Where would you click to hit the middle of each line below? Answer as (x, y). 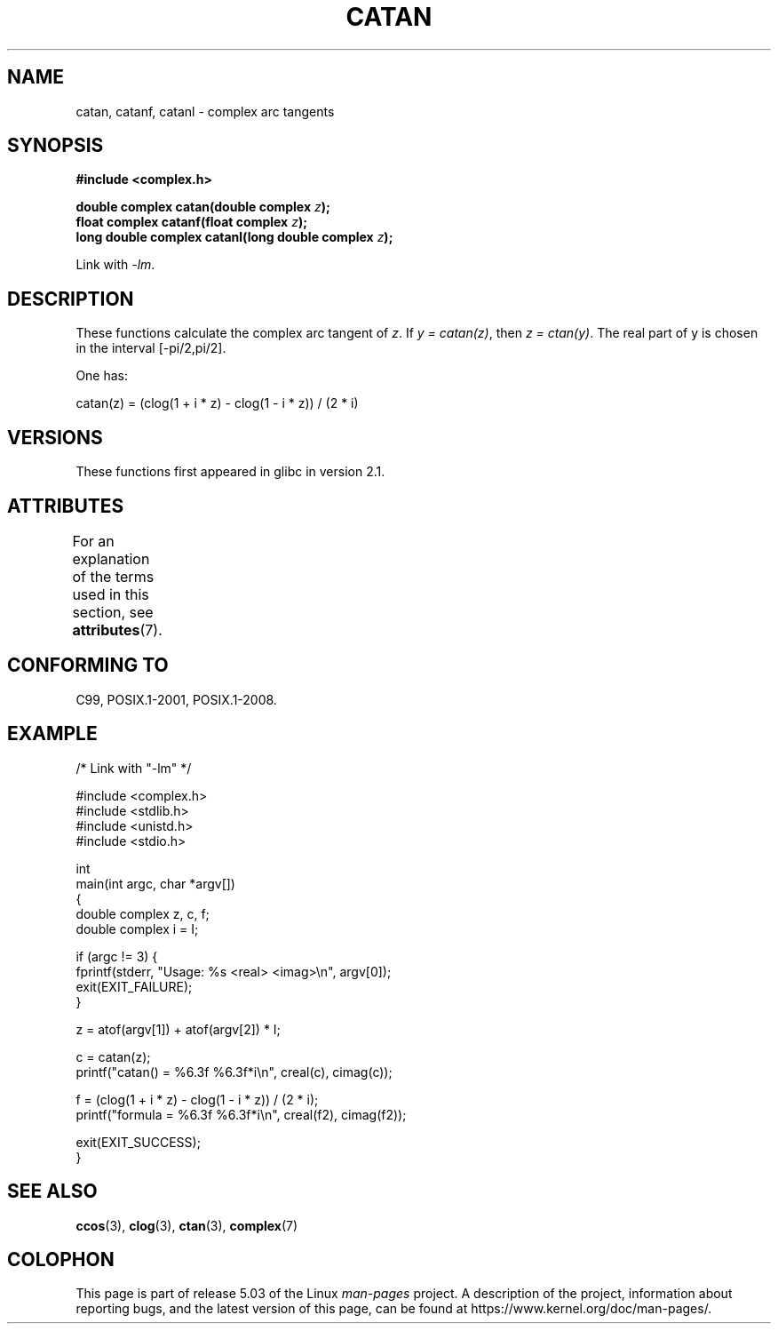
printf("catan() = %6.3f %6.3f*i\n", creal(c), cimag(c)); (234, 1072)
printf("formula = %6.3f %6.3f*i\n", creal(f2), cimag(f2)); (241, 1114)
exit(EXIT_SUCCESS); (138, 1142)
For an (93, 541)
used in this (111, 594)
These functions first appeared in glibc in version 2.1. (230, 472)
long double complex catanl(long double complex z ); (234, 237)
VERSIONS (55, 437)
